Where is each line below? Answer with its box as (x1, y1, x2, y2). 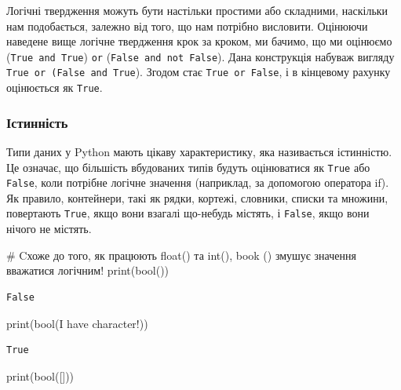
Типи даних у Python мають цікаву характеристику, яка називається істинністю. (6, 143, 392, 159)
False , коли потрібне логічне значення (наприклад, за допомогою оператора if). (6, 174, 389, 191)
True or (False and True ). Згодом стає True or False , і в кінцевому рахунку (6, 64, 391, 80)
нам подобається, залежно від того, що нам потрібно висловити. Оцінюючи (6, 17, 368, 34)
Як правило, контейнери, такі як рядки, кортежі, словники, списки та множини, (6, 189, 388, 206)
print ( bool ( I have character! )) (6, 315, 148, 331)
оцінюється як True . (6, 79, 103, 96)
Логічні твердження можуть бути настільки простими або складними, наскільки (6, 2, 388, 18)
